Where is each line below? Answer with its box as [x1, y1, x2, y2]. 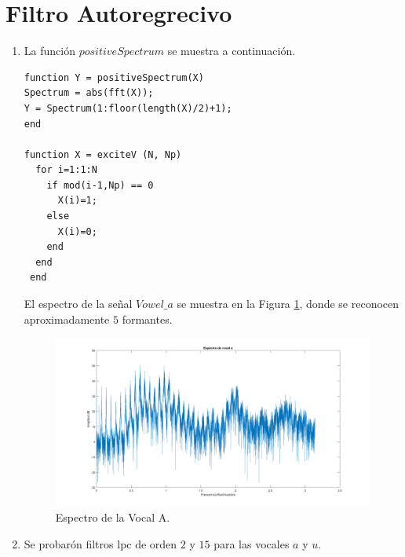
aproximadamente [24, 310, 110, 327]
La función [24, 42, 75, 59]
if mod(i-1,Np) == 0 [46, 179, 154, 191]
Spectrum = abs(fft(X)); [24, 87, 154, 99]
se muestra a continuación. [167, 42, 296, 59]
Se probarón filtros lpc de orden [24, 535, 177, 552]
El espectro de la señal [24, 295, 133, 312]
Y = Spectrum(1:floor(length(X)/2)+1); [24, 102, 232, 114]
